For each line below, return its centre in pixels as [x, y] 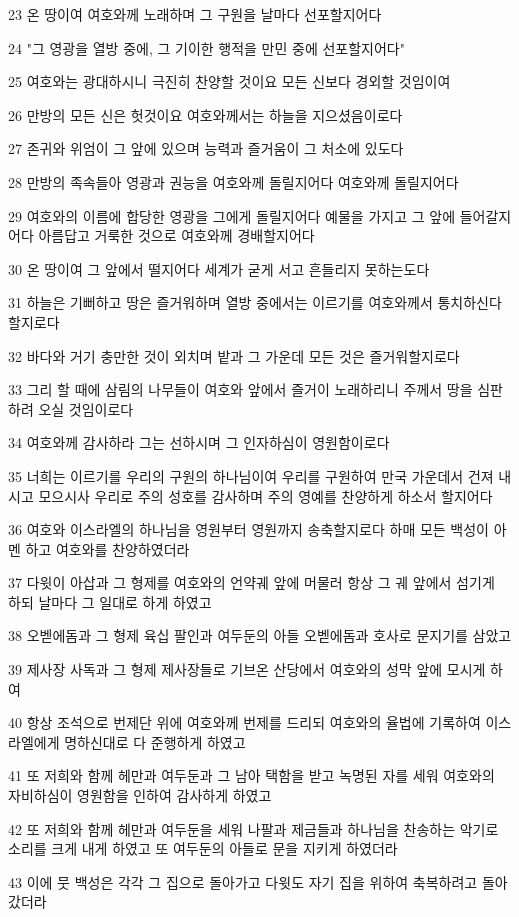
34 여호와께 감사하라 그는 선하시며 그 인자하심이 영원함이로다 [199, 442]
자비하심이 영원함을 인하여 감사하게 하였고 [140, 795]
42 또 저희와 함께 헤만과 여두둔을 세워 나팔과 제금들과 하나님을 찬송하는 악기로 [253, 828]
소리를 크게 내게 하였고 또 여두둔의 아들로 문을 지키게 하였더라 [203, 848]
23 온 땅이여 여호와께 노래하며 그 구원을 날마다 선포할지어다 [195, 14]
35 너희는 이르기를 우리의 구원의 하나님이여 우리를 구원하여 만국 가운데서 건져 [251, 475]
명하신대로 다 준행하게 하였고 [155, 741]
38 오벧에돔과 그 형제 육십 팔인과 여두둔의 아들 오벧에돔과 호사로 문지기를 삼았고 [260, 635]
